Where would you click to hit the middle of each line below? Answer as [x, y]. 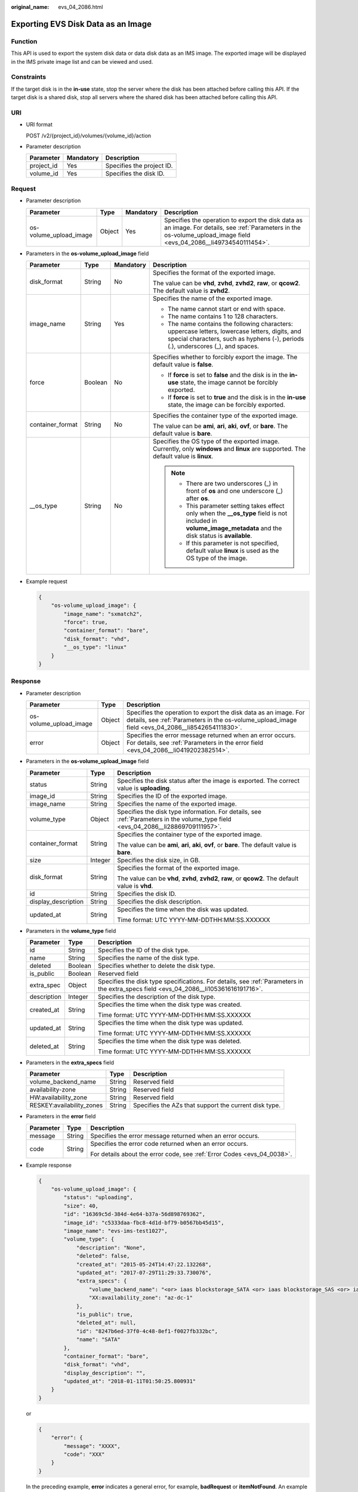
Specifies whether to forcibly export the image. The [225, 357]
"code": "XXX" [84, 1454]
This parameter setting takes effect [235, 505]
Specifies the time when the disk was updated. [183, 909]
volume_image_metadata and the [234, 528]
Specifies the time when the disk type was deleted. [169, 1041]
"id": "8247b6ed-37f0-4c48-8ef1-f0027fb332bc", [147, 1331]
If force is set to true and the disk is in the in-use [237, 397]
